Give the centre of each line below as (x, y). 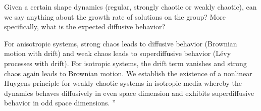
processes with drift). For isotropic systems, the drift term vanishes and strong (125, 63)
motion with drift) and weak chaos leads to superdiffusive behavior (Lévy (118, 53)
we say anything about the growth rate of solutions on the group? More (115, 16)
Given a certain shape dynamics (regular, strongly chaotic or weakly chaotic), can (130, 7)
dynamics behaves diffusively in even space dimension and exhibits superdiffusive (129, 93)
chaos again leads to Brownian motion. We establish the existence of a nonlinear (128, 73)
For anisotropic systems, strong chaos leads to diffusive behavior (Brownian (121, 43)
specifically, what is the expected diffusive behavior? (85, 26)
